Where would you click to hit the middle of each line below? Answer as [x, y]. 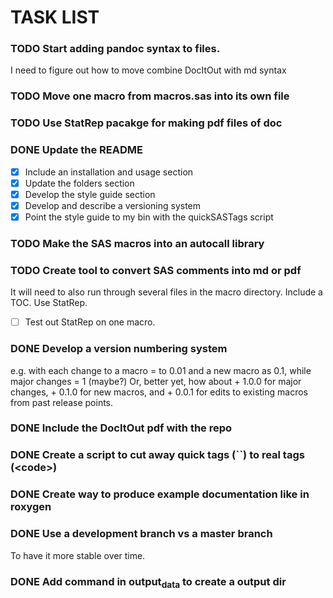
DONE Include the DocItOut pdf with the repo [121, 428]
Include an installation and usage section [109, 172]
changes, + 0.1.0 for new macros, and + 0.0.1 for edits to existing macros [159, 392]
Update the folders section [79, 183]
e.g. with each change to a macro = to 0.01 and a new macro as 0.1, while [161, 370]
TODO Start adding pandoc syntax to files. [115, 49]
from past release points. [62, 402]
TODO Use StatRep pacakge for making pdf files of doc [146, 123]
